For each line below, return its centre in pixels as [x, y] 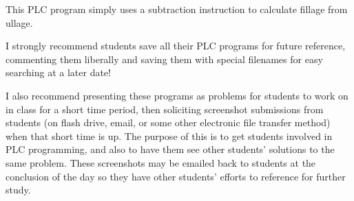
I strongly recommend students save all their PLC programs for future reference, [176, 46]
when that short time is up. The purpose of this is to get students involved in [169, 135]
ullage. [19, 22]
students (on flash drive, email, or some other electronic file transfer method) [168, 122]
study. [18, 190]
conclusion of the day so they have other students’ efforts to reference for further [176, 176]
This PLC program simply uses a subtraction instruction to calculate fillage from [177, 9]
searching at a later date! [58, 72]
